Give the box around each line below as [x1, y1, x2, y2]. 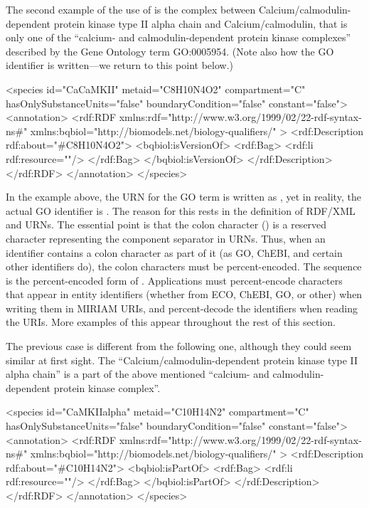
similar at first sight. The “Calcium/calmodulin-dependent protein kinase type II [6, 352, 358, 367]
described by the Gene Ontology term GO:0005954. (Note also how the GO [6, 43, 334, 58]
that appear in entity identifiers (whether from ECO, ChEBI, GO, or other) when [6, 287, 363, 302]
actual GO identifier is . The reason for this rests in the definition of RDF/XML [6, 203, 355, 218]
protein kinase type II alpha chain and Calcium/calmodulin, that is [53, 16, 348, 31]
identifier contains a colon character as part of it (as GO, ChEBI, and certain [6, 245, 343, 260]
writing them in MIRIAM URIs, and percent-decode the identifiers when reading [6, 300, 358, 315]
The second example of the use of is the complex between [6, 2, 256, 16]
